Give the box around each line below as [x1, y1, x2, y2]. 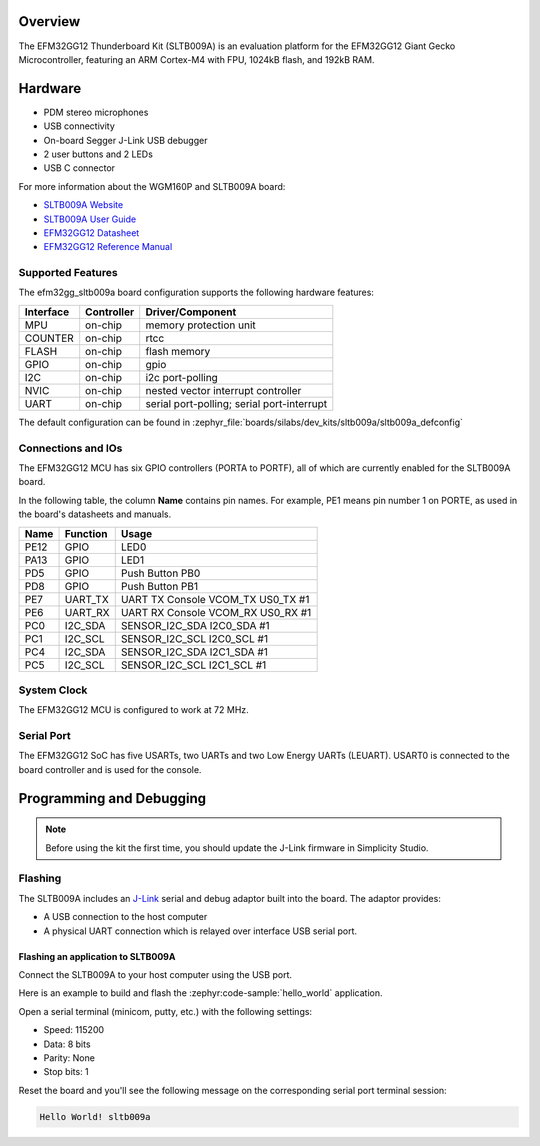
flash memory [145, 344, 211, 358]
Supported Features [18, 266, 119, 280]
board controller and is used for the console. [18, 763, 202, 775]
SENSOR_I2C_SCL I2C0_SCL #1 [120, 631, 269, 645]
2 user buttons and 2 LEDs [43, 148, 154, 160]
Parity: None [43, 1051, 95, 1064]
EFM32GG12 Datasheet [43, 226, 140, 239]
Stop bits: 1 [43, 1066, 89, 1078]
